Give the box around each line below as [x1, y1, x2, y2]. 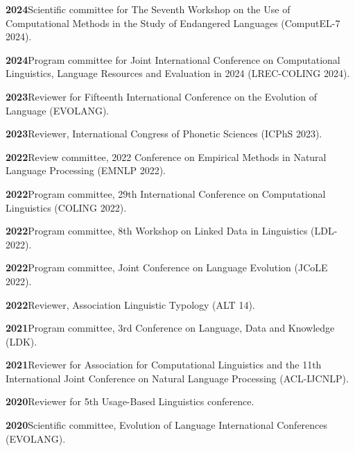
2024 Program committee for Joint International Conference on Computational [6, 52, 340, 67]
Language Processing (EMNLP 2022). [6, 163, 166, 178]
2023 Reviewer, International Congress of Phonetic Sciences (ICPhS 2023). [6, 126, 322, 141]
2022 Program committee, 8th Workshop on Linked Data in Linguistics [6, 223, 308, 238]
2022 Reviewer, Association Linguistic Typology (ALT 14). [6, 297, 255, 312]
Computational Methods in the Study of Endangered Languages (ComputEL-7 [6, 15, 340, 30]
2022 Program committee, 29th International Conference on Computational [6, 186, 326, 201]
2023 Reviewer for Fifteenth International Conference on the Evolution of [6, 89, 318, 103]
